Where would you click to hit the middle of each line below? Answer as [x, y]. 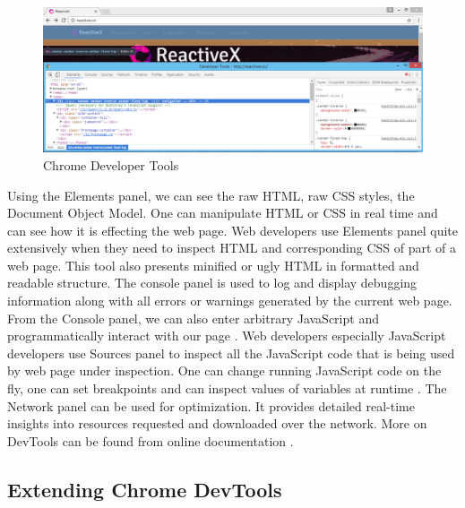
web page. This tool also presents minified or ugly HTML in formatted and [213, 265]
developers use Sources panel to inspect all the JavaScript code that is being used [231, 353]
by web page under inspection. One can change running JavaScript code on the [224, 370]
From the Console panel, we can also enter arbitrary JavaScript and [193, 318]
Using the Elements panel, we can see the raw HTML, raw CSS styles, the [211, 195]
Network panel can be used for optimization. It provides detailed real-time [211, 405]
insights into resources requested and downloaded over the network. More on [217, 423]
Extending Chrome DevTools [145, 489]
